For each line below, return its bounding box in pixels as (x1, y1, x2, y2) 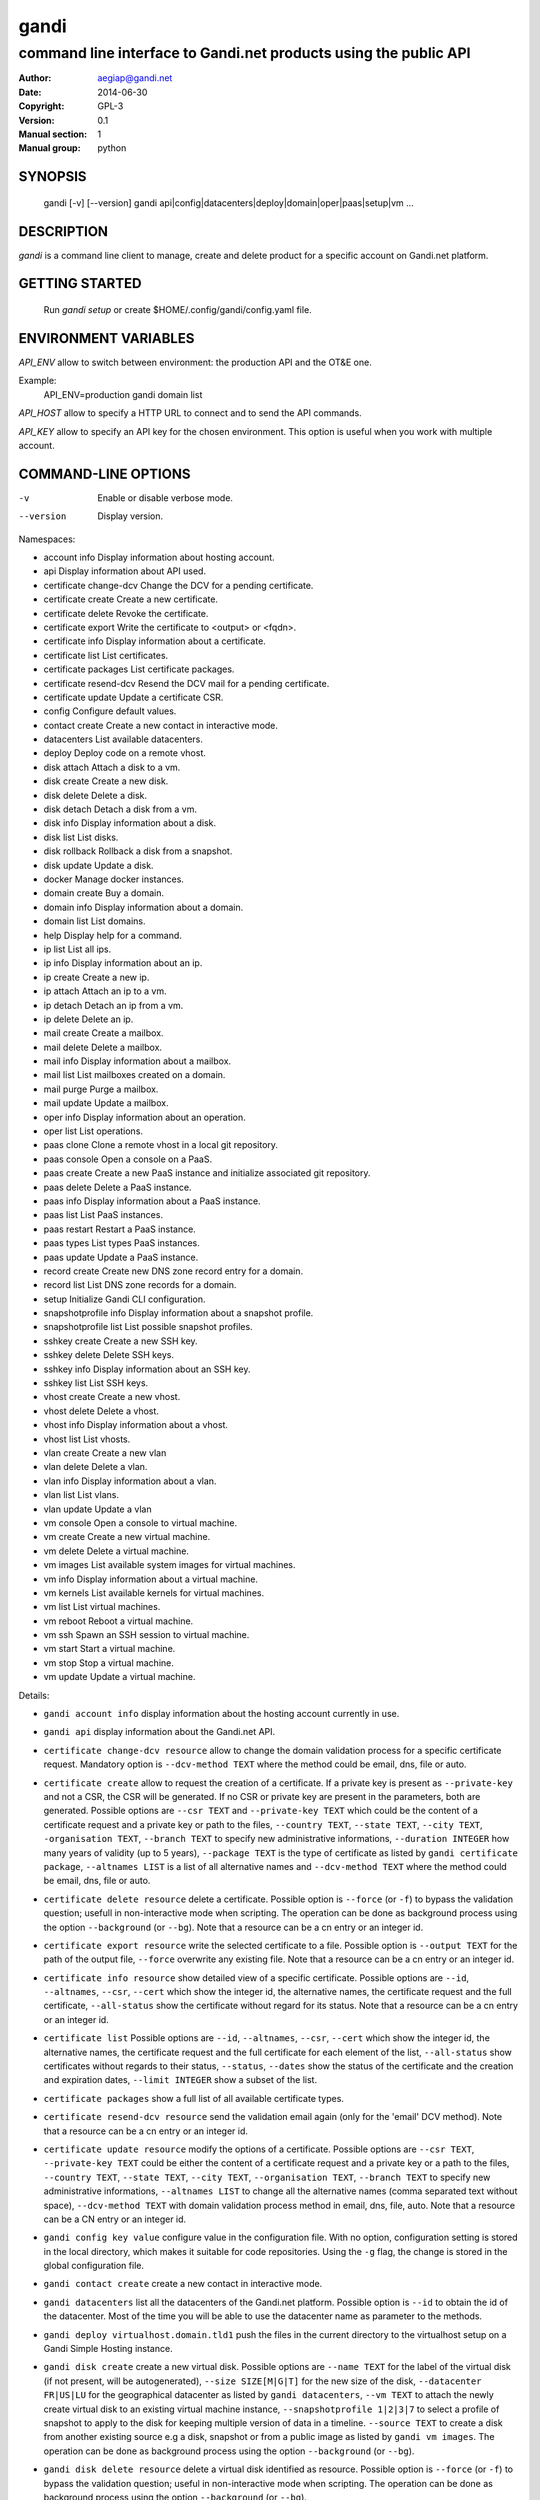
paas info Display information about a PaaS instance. (43, 1195, 261, 1207)
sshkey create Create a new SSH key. (43, 1335, 199, 1347)
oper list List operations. (43, 1125, 144, 1137)
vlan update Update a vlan (43, 1503, 152, 1515)
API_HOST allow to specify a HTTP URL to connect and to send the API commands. (18, 407, 362, 419)
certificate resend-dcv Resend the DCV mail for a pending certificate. (43, 677, 330, 689)
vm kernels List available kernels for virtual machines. (43, 1586, 265, 1599)
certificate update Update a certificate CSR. (43, 691, 224, 703)
